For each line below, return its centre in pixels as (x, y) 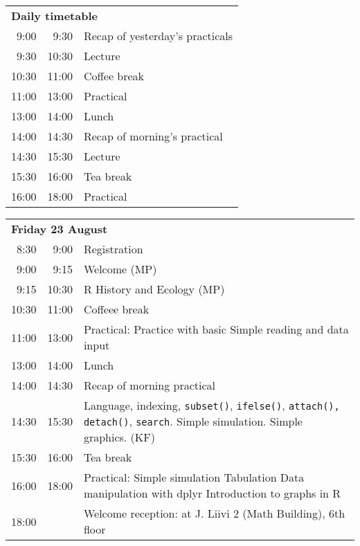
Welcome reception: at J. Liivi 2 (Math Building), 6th (214, 513)
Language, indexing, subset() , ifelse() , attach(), (211, 405)
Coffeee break (116, 309)
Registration (113, 249)
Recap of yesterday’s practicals (158, 36)
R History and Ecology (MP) (154, 289)
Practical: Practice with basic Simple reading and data (216, 329)
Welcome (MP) (120, 269)
